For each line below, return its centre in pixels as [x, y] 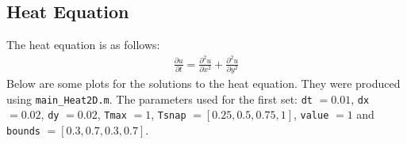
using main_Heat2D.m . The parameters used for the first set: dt [159, 99]
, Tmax [112, 114]
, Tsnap [169, 114]
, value [311, 114]
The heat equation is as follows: [83, 45]
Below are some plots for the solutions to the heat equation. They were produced [203, 83]
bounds [23, 132]
